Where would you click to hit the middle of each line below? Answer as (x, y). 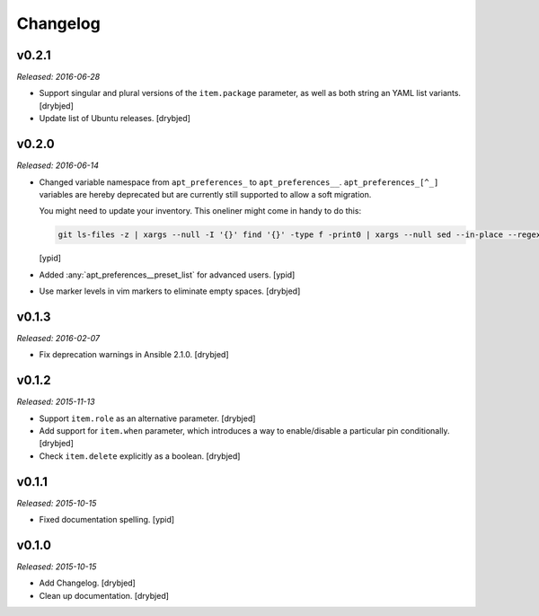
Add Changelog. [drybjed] (88, 583)
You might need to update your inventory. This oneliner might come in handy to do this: (200, 211)
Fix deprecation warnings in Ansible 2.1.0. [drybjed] (134, 355)
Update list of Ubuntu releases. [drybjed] (115, 119)
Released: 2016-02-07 (58, 338)
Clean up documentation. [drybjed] (104, 595)
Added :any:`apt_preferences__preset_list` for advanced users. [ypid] (167, 275)
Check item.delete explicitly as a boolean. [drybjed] (140, 456)
